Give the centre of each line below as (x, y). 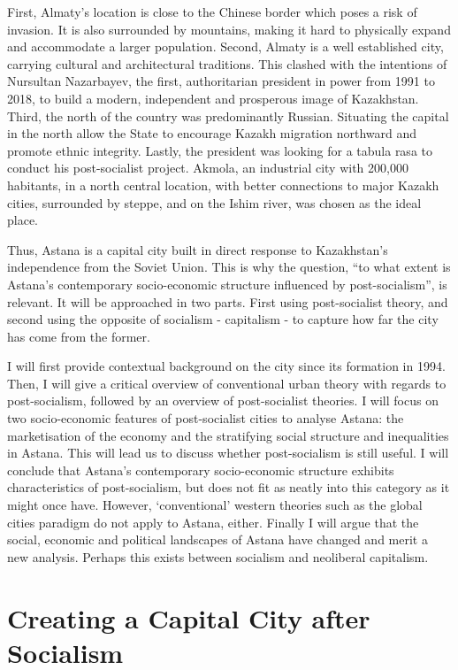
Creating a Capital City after (189, 617)
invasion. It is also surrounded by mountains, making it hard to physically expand (229, 29)
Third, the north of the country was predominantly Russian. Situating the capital (228, 116)
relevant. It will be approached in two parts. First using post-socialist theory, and (228, 301)
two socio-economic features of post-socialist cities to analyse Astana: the (206, 418)
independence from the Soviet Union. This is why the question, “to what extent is (229, 267)
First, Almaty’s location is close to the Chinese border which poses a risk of (212, 12)
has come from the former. (79, 336)
